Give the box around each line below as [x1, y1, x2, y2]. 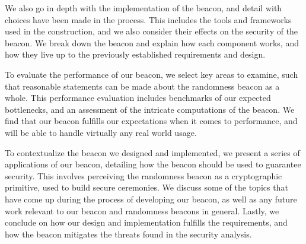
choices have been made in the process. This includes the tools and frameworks [5, 13, 292, 26]
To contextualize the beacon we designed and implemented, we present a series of [5, 146, 300, 159]
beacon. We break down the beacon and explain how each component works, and [5, 36, 299, 49]
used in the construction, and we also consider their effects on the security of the [5, 25, 298, 37]
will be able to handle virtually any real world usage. [5, 126, 197, 138]
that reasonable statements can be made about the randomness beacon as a [5, 80, 280, 92]
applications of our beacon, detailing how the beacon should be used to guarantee [5, 158, 301, 170]
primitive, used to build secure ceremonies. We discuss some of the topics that [5, 181, 288, 194]
